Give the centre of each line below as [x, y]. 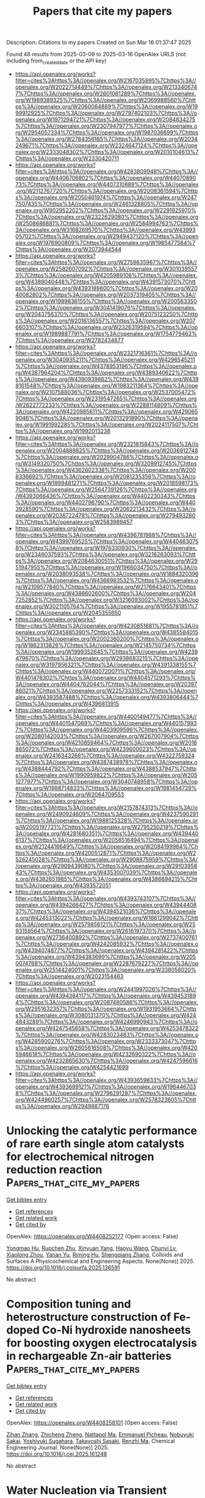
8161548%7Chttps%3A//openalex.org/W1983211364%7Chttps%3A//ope [106, 385]
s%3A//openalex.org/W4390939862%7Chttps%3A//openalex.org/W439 [107, 379]
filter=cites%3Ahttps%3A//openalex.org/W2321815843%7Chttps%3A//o [107, 444]
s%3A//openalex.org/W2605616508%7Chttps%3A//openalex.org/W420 [106, 1047]
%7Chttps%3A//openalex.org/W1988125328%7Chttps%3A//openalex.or [106, 820]
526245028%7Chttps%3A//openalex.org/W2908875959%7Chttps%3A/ [106, 859]
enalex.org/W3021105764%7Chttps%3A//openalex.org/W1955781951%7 [106, 606]
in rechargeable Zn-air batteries [89, 1356]
